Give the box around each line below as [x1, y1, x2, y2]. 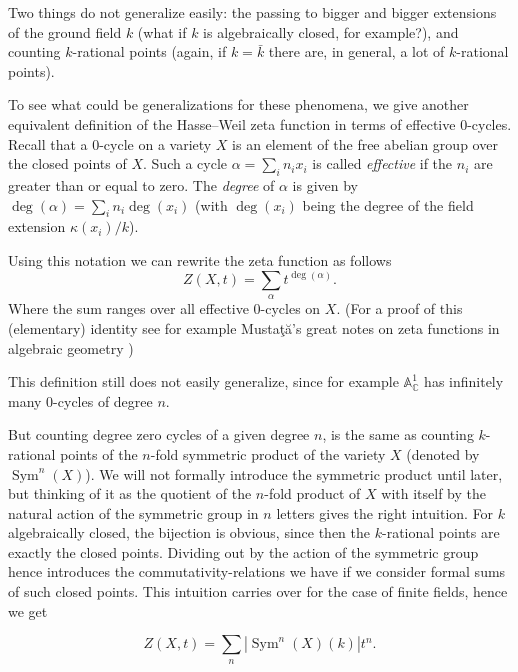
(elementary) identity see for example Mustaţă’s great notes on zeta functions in [8, 317, 500, 338]
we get [8, 600, 48, 621]
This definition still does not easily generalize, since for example [8, 371, 399, 392]
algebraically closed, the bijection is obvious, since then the [8, 522, 371, 543]
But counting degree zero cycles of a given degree [8, 424, 310, 445]
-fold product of [264, 483, 361, 504]
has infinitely [424, 371, 504, 392]
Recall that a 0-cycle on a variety [8, 133, 212, 154]
